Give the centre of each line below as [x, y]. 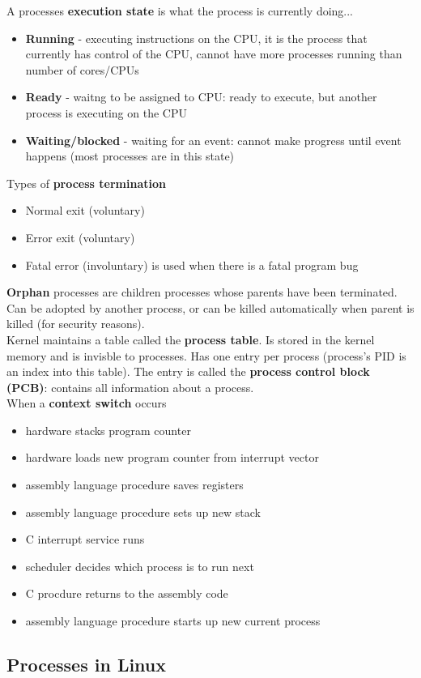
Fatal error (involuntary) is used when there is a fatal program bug [192, 264]
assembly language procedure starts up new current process [173, 621]
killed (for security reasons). [76, 324]
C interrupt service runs [85, 539]
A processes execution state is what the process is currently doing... [180, 11]
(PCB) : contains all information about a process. [130, 387]
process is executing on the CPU [106, 112]
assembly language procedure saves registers [134, 485]
